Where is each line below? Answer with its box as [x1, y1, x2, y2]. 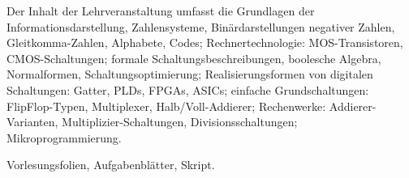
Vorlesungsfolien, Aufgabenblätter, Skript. [6, 156, 215, 173]
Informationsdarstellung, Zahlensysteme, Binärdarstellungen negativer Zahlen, [6, 18, 395, 35]
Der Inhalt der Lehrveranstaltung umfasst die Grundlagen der [6, 2, 315, 19]
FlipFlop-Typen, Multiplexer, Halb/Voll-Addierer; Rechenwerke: [6, 97, 326, 114]
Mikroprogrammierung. [6, 129, 122, 146]
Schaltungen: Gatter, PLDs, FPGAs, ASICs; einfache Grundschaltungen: [6, 81, 369, 98]
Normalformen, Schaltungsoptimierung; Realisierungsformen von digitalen [6, 66, 373, 83]
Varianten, [6, 113, 58, 130]
